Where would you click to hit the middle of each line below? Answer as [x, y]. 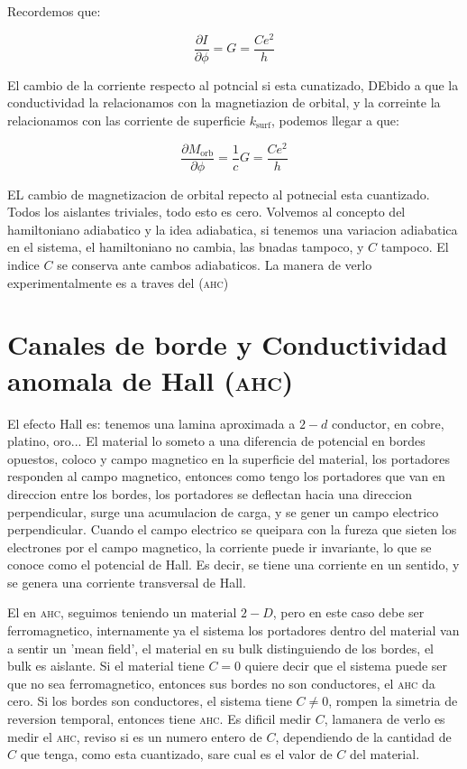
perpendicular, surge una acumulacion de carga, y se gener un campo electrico [223, 511]
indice [23, 265]
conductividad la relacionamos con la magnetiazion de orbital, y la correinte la [224, 102]
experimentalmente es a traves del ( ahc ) [118, 282]
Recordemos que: [54, 11]
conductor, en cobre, [388, 423]
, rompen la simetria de [393, 701]
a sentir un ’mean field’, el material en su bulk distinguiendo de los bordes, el [221, 648]
